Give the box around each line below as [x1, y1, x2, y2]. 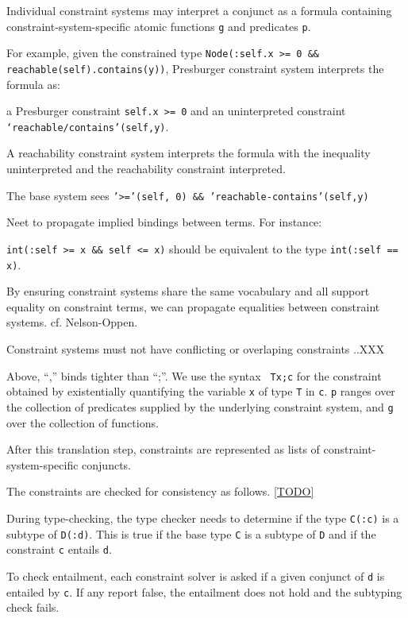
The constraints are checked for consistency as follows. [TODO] [6, 483, 314, 500]
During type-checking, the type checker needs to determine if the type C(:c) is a [6, 509, 399, 526]
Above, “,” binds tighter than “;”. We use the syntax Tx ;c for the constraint [6, 367, 382, 384]
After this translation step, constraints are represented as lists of [6, 441, 320, 458]
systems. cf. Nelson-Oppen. [6, 314, 138, 330]
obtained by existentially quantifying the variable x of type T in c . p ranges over [6, 383, 395, 400]
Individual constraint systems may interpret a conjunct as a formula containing [6, 2, 392, 18]
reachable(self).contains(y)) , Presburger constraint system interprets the [6, 60, 384, 76]
